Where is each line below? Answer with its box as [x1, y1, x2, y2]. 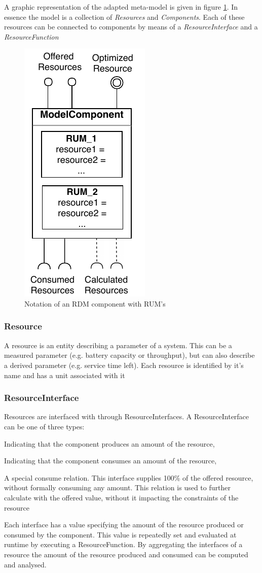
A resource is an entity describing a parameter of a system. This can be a [4, 340, 232, 350]
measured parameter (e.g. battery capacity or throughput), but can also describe [4, 350, 255, 360]
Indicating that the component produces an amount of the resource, [4, 438, 215, 449]
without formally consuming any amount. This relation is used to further [4, 482, 231, 493]
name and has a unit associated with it [4, 369, 125, 380]
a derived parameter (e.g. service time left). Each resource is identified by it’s [4, 359, 244, 370]
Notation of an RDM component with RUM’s [24, 298, 166, 309]
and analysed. [4, 559, 47, 569]
